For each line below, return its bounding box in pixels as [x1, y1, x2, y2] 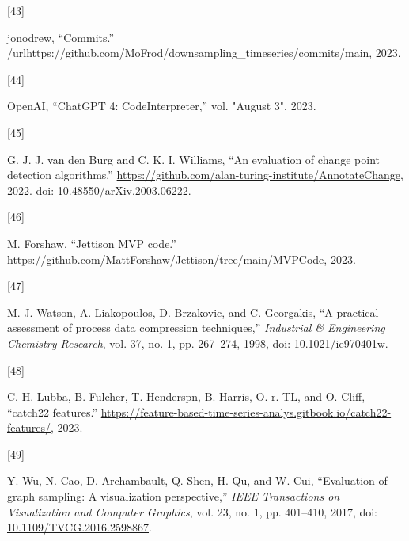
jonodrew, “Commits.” [7, 29, 115, 45]
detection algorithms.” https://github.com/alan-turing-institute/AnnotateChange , [7, 166, 403, 183]
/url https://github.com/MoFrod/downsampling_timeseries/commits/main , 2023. [7, 44, 401, 61]
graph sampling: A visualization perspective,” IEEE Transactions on [7, 488, 340, 505]
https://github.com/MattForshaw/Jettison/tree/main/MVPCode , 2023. [7, 250, 356, 267]
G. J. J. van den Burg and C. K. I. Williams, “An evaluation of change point [7, 150, 380, 167]
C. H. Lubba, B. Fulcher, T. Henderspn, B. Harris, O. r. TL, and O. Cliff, [7, 388, 365, 405]
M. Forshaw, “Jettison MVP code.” [7, 234, 176, 251]
